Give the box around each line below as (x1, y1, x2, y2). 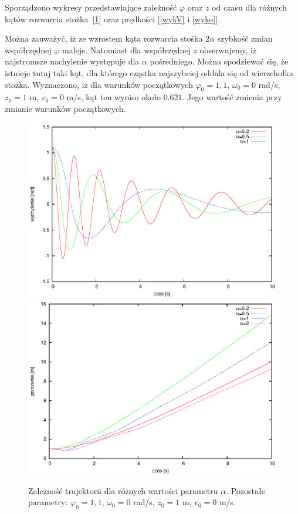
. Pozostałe (226, 484, 265, 496)
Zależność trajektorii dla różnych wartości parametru (28, 484, 218, 496)
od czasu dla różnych (212, 1, 287, 13)
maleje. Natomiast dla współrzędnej (62, 43, 191, 56)
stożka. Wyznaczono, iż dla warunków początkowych (5, 78, 193, 90)
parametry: (28, 496, 68, 508)
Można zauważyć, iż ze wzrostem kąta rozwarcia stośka (5, 32, 203, 45)
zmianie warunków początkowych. (5, 102, 126, 114)
